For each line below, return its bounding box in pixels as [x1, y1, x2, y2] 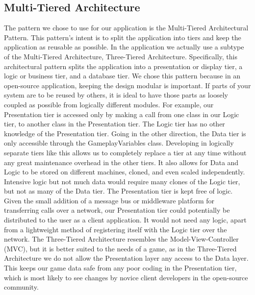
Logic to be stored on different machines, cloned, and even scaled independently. [4, 167, 245, 177]
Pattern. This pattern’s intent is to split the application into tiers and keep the [4, 32, 241, 42]
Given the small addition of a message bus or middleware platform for [4, 195, 215, 205]
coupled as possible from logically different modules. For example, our [4, 99, 214, 109]
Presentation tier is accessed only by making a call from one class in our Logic [4, 109, 239, 119]
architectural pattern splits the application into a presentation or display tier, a [4, 61, 243, 71]
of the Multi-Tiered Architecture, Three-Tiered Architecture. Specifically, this [4, 51, 237, 61]
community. [4, 282, 39, 292]
